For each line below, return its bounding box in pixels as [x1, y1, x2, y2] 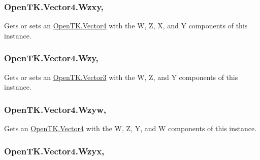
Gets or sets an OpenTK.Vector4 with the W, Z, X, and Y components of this [4, 20, 248, 31]
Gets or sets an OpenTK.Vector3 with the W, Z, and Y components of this [4, 71, 238, 82]
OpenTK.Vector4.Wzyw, [4, 103, 106, 115]
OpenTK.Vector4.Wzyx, [4, 144, 105, 157]
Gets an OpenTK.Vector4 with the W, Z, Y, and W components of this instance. [4, 123, 257, 134]
